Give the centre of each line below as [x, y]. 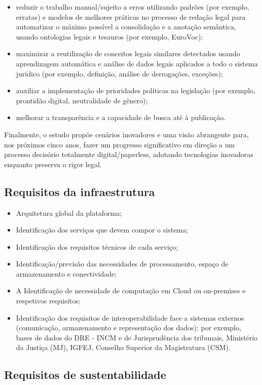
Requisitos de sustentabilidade [85, 375]
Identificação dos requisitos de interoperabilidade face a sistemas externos [130, 317]
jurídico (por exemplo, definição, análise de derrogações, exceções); [119, 73]
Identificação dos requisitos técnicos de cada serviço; [97, 246]
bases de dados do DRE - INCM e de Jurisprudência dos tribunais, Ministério [137, 337]
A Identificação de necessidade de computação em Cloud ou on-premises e [131, 291]
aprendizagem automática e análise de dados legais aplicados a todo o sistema [137, 63]
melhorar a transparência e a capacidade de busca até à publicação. [121, 117]
